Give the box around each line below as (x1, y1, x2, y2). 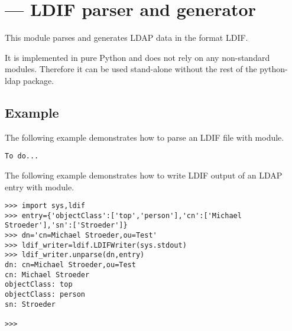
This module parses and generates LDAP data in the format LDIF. (5, 31, 248, 44)
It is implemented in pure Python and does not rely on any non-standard (5, 51, 270, 63)
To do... (5, 152, 39, 161)
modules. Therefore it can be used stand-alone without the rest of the (5, 63, 257, 75)
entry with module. (5, 180, 74, 193)
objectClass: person (5, 290, 86, 299)
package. (23, 74, 54, 86)
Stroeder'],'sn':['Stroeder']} (5, 221, 128, 230)
